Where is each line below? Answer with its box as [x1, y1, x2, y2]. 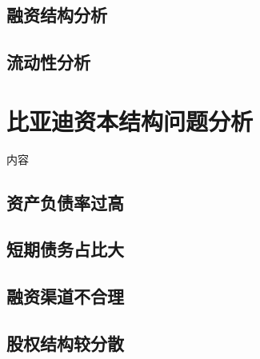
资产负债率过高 [6, 189, 124, 214]
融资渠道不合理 [6, 284, 124, 309]
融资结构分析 [6, 2, 107, 27]
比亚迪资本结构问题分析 [6, 104, 254, 137]
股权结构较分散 [6, 331, 124, 356]
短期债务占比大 [6, 237, 124, 261]
